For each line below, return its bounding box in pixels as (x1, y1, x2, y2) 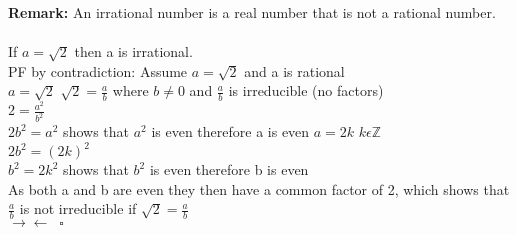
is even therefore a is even (151, 121, 310, 142)
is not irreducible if (19, 198, 137, 219)
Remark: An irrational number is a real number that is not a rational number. (8, 2, 496, 22)
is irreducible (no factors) (228, 80, 384, 101)
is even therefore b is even (149, 159, 309, 180)
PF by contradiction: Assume (8, 60, 188, 81)
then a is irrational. (74, 41, 193, 62)
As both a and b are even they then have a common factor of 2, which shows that (8, 178, 510, 199)
